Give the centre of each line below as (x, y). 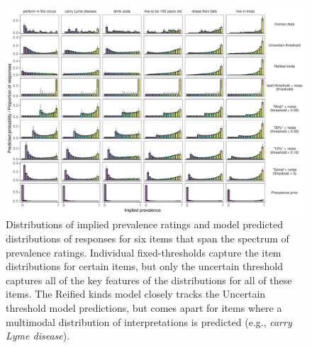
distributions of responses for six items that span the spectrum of (147, 238)
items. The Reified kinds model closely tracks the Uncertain (136, 294)
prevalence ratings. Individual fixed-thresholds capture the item (144, 252)
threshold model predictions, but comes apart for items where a (144, 307)
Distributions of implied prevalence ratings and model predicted (145, 224)
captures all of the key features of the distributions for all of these (149, 280)
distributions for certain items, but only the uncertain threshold (145, 266)
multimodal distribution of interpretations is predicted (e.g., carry (149, 321)
